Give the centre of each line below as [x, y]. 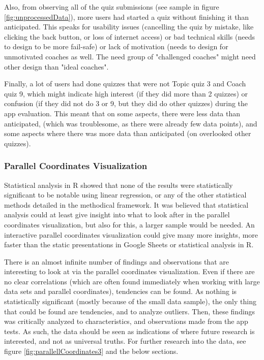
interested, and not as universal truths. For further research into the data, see [125, 341]
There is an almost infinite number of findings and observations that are [116, 261]
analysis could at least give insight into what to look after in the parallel [117, 215]
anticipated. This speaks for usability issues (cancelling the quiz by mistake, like [129, 27]
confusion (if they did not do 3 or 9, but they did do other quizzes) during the [126, 103]
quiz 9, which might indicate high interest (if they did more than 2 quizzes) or [126, 93]
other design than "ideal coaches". [56, 66]
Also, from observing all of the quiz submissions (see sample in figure [112, 7]
